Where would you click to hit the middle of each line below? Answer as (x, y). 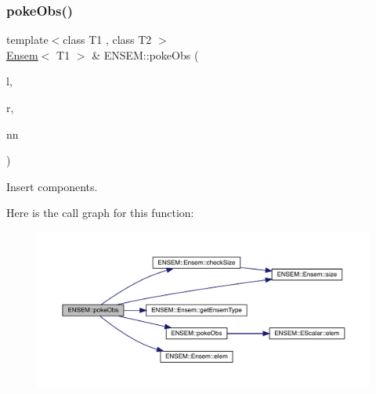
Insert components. (52, 186)
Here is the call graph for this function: (100, 213)
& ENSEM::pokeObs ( (145, 54)
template (27, 40)
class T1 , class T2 (107, 40)
